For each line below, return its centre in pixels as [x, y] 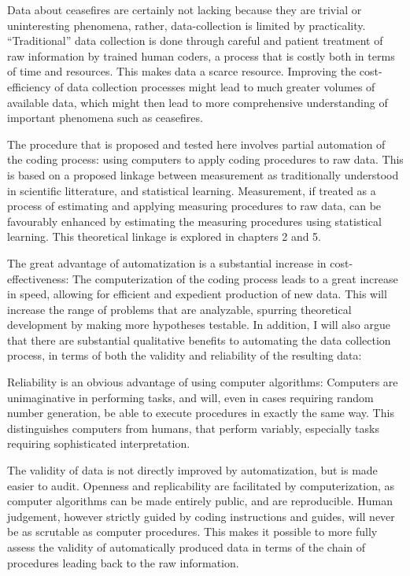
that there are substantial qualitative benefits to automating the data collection [199, 340]
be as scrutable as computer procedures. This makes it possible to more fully [192, 532]
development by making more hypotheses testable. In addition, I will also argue [199, 325]
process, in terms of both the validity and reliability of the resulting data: [185, 355]
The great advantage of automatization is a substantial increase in [167, 262]
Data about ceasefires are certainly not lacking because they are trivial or [185, 9]
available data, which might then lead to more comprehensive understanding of [198, 102]
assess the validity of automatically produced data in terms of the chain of [187, 547]
